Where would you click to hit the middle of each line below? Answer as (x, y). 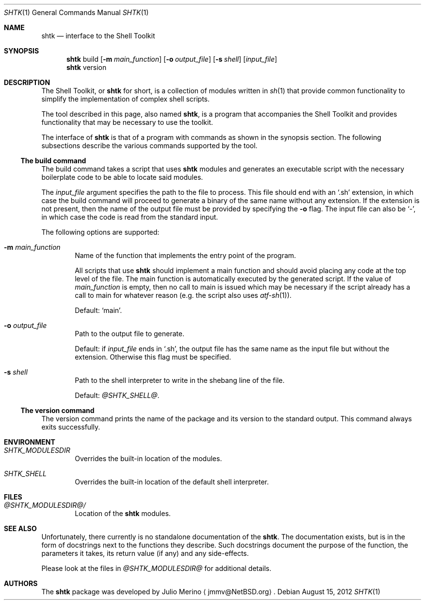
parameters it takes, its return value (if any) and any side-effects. (145, 553)
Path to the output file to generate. (130, 334)
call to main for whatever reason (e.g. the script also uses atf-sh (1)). (183, 295)
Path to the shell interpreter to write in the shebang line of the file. (180, 380)
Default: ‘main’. (98, 310)
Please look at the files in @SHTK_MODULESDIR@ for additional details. (156, 568)
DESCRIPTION (27, 82)
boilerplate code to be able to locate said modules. (122, 177)
